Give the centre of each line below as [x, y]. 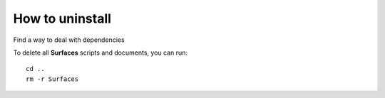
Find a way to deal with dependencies [69, 40]
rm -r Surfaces [52, 79]
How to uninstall [62, 18]
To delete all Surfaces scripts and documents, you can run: [101, 53]
